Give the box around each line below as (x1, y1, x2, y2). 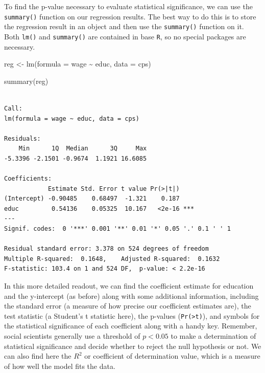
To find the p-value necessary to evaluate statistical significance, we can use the (4, 1, 253, 11)
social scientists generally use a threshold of (4, 331, 140, 341)
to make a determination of (171, 331, 256, 341)
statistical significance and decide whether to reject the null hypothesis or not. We (4, 340, 261, 351)
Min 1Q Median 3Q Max (18, 145, 147, 152)
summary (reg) (4, 75, 49, 86)
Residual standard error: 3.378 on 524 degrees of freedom (4, 245, 209, 253)
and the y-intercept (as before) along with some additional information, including (4, 290, 259, 301)
